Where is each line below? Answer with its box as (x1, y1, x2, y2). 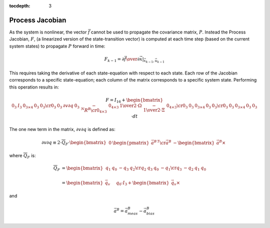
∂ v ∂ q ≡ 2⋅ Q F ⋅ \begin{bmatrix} (41, 139, 107, 146)
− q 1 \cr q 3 (160, 165, 182, 172)
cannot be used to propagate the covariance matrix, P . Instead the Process (90, 29, 246, 35)
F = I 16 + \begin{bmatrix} (105, 97, 163, 104)
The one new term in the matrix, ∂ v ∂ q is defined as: (9, 126, 115, 132)
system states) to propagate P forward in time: (9, 43, 105, 49)
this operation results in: (9, 84, 59, 90)
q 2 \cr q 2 (129, 165, 147, 172)
